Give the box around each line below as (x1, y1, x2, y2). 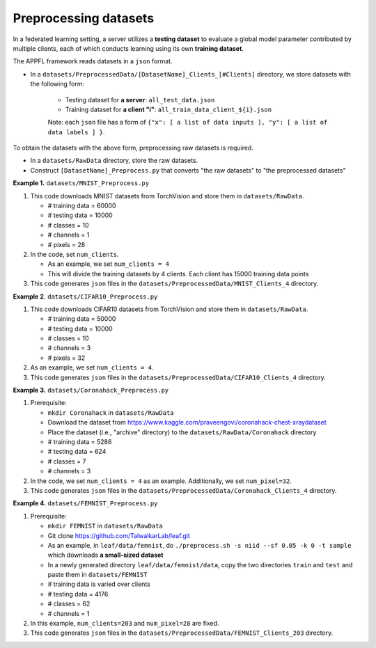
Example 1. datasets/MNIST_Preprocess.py (13, 179, 150, 187)
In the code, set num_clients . (30, 250, 119, 258)
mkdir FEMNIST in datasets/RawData (47, 522, 163, 530)
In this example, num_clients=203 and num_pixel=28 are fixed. (30, 619, 219, 628)
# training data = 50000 (47, 315, 116, 323)
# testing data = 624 (47, 448, 107, 456)
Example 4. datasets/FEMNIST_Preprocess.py (13, 499, 158, 507)
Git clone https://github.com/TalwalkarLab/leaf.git (47, 531, 191, 539)
